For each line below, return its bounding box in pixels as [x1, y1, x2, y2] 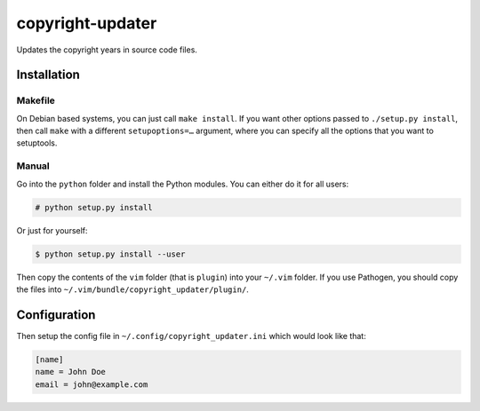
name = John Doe [35, 367, 107, 377]
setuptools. [16, 138, 58, 148]
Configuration [16, 307, 96, 322]
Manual [16, 160, 51, 172]
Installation [16, 67, 80, 83]
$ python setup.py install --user [35, 249, 186, 259]
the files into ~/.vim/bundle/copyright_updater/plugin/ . [16, 284, 249, 295]
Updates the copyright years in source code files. [16, 44, 197, 55]
